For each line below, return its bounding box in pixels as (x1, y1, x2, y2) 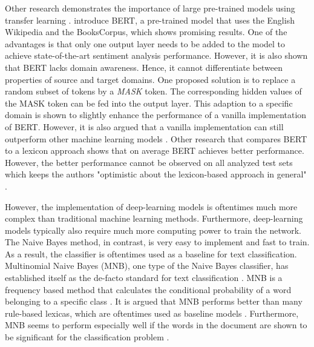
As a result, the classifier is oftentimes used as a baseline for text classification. (5, 247, 297, 260)
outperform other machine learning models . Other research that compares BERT (5, 132, 307, 145)
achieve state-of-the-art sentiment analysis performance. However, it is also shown (5, 49, 308, 62)
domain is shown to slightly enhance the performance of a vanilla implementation (5, 108, 307, 121)
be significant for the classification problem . (5, 331, 169, 343)
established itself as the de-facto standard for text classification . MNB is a (5, 271, 283, 284)
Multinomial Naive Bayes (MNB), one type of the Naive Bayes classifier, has (5, 259, 289, 272)
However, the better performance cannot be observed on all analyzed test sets (5, 156, 293, 168)
